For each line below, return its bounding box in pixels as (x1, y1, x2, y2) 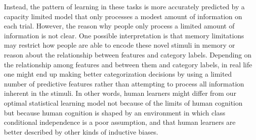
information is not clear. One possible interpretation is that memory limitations (4, 30, 244, 40)
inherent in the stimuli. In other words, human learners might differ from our (4, 88, 236, 98)
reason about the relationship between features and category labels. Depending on (4, 49, 252, 59)
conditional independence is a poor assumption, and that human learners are (4, 117, 236, 127)
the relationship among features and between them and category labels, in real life (4, 59, 252, 69)
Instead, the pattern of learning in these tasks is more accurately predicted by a (4, 1, 245, 11)
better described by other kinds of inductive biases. (4, 126, 159, 137)
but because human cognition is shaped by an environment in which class (4, 107, 225, 117)
